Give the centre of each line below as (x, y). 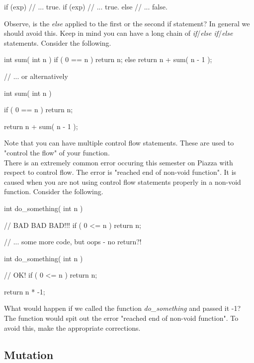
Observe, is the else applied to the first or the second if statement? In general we (127, 23)
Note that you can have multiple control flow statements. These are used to (119, 143)
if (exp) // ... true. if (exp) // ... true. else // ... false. (86, 6)
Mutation (29, 354)
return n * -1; (25, 291)
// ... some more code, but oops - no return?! (73, 242)
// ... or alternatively (36, 76)
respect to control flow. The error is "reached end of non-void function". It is (120, 172)
